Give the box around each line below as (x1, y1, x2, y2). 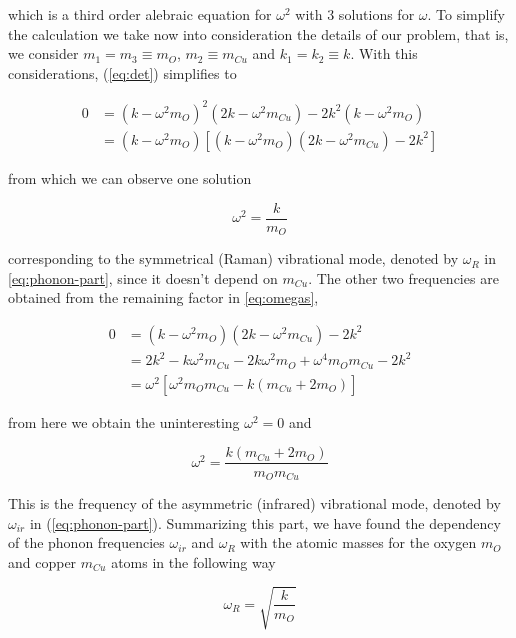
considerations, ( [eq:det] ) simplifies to (8, 62, 237, 83)
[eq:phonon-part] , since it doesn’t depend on (8, 267, 278, 288)
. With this (350, 43, 418, 64)
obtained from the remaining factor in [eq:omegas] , (8, 287, 319, 308)
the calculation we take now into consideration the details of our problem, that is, (8, 23, 509, 44)
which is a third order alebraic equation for (8, 4, 272, 24)
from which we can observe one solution (8, 167, 252, 188)
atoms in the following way (111, 551, 276, 572)
